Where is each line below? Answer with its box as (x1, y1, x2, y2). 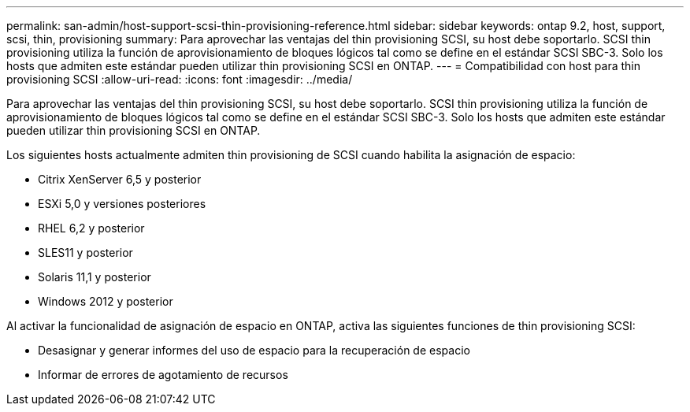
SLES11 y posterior (38, 246, 133, 259)
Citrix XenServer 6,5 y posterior (38, 173, 202, 186)
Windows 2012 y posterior (38, 295, 173, 308)
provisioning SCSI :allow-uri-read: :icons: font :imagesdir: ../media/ (6, 72, 353, 86)
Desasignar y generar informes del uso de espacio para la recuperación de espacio (38, 343, 470, 357)
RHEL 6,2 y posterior (38, 221, 145, 235)
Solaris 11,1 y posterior (38, 270, 151, 284)
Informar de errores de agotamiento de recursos (38, 368, 288, 381)
